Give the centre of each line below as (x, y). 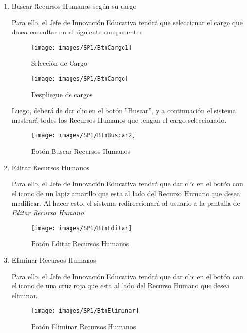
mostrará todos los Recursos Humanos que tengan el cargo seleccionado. (119, 120)
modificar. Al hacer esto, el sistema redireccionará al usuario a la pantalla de (126, 203)
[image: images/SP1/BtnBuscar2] (83, 136)
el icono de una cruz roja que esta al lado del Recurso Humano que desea (120, 286)
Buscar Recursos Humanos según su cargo (74, 6)
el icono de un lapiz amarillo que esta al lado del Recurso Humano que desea (126, 193)
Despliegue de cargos (62, 94)
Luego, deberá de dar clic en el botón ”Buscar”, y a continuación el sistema (124, 110)
